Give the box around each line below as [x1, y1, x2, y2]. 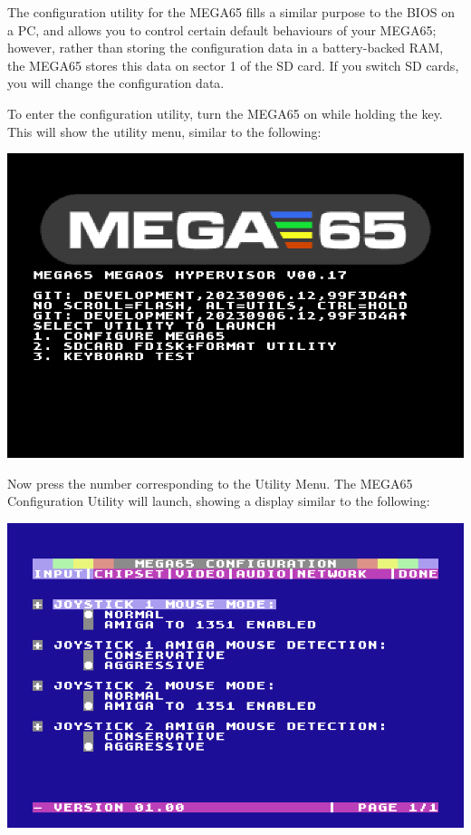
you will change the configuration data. [7, 73, 225, 92]
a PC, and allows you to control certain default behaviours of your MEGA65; [7, 20, 437, 39]
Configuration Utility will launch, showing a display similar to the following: [7, 491, 430, 510]
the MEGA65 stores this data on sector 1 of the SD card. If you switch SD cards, [7, 55, 459, 74]
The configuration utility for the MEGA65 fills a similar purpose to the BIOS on [7, 3, 456, 21]
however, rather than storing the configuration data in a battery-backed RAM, [7, 38, 444, 57]
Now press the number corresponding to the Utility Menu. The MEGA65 [7, 473, 413, 492]
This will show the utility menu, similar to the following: [7, 121, 322, 141]
